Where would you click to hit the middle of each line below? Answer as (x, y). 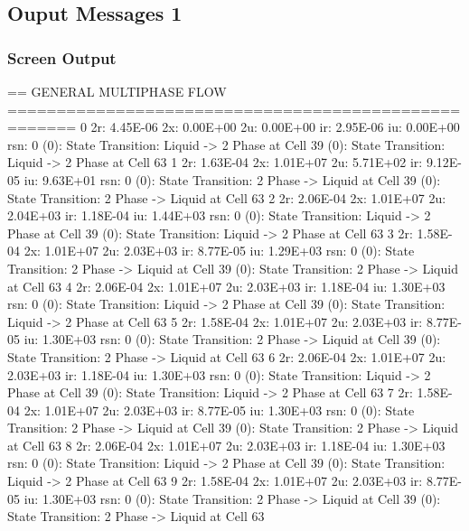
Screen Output (62, 57)
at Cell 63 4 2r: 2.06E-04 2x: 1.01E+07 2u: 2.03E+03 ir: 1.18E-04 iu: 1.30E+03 (226, 286)
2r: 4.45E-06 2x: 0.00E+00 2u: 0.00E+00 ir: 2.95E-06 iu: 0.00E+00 (275, 127)
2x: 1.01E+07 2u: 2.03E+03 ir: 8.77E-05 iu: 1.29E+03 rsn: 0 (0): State (219, 251)
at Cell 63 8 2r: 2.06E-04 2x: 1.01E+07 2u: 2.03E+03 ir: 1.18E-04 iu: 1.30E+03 (226, 445)
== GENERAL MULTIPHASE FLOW (117, 91)
